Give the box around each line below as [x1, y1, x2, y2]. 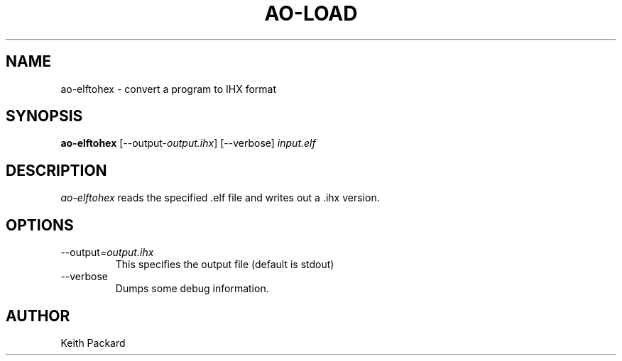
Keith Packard [60, 336, 126, 349]
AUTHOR [6, 306, 70, 325]
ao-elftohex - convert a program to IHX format [60, 82, 276, 95]
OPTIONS [6, 216, 74, 234]
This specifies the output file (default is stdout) [115, 258, 334, 271]
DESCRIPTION [6, 161, 107, 179]
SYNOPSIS [6, 107, 83, 126]
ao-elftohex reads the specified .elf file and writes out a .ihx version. [60, 191, 380, 204]
